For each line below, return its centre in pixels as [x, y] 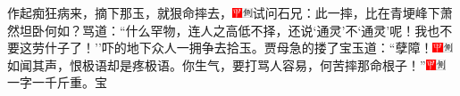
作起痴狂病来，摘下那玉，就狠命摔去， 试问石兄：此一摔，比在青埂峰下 [224, 12]
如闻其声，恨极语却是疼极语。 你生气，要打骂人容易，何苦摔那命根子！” [217, 64]
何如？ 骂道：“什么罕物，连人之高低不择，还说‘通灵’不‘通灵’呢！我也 [242, 30]
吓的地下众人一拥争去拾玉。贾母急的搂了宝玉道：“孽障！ [267, 48]
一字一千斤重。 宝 [57, 82]
